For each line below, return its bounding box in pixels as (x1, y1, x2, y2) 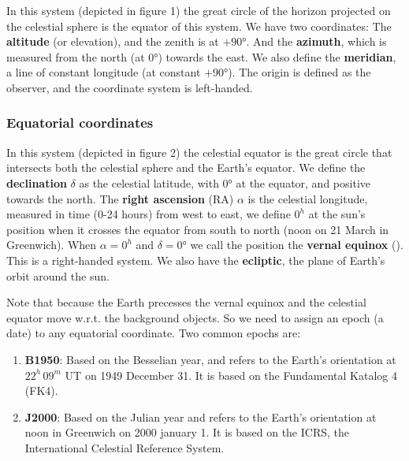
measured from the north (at (6, 48, 145, 65)
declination (6, 174, 67, 191)
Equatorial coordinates (6, 113, 154, 132)
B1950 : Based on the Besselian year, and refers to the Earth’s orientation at (24, 351, 396, 367)
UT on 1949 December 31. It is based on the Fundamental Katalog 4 (65, 366, 397, 383)
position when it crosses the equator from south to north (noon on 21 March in (6, 221, 389, 237)
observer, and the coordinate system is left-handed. (6, 79, 253, 95)
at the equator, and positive (236, 174, 370, 191)
